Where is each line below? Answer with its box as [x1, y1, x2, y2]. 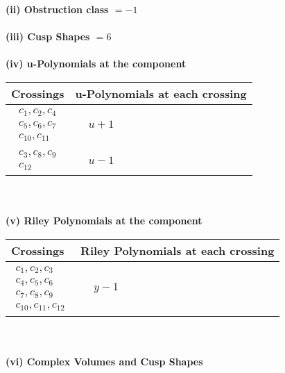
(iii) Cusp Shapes [6, 29, 90, 44]
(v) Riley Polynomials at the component [6, 213, 202, 228]
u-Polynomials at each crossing [75, 85, 247, 101]
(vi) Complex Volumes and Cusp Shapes [6, 354, 203, 368]
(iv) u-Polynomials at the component [6, 56, 187, 71]
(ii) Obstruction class [6, 2, 109, 16]
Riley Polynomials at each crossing [80, 242, 275, 259]
